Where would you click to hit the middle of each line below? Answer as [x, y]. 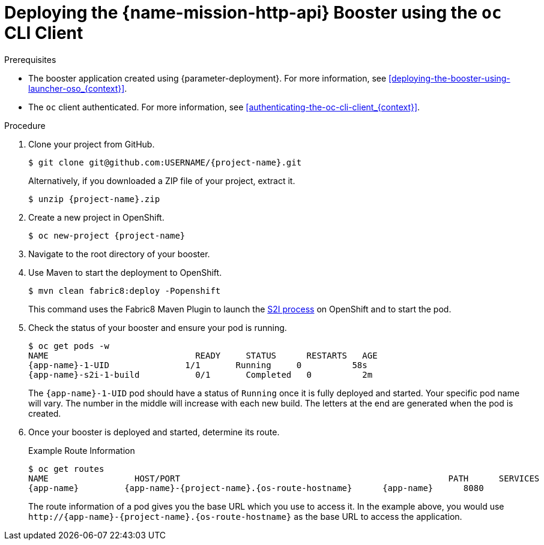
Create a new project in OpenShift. [96, 217]
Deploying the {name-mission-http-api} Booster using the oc [253, 13]
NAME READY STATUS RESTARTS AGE [203, 355]
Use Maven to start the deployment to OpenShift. [125, 272]
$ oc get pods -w [69, 346]
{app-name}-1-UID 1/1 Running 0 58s [198, 365]
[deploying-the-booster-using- [449, 78]
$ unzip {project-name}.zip [94, 199]
